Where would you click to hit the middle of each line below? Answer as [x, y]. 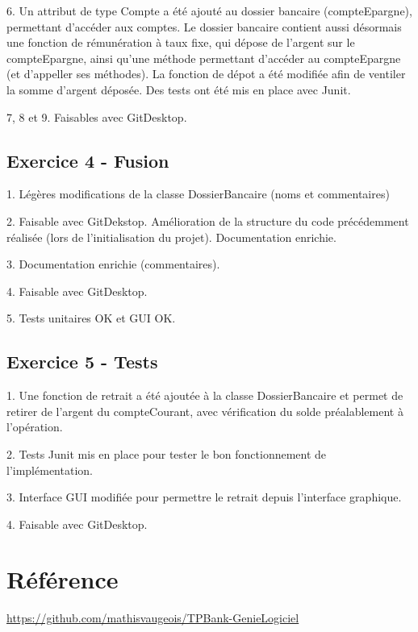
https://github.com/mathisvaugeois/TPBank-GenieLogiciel [153, 618]
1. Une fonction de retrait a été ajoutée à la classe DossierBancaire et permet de [205, 395]
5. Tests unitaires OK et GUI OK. [91, 318]
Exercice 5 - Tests [82, 362]
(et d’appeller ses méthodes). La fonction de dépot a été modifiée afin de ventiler [206, 74]
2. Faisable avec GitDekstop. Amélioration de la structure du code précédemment [208, 220]
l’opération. [35, 427]
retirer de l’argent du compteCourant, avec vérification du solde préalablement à [205, 411]
